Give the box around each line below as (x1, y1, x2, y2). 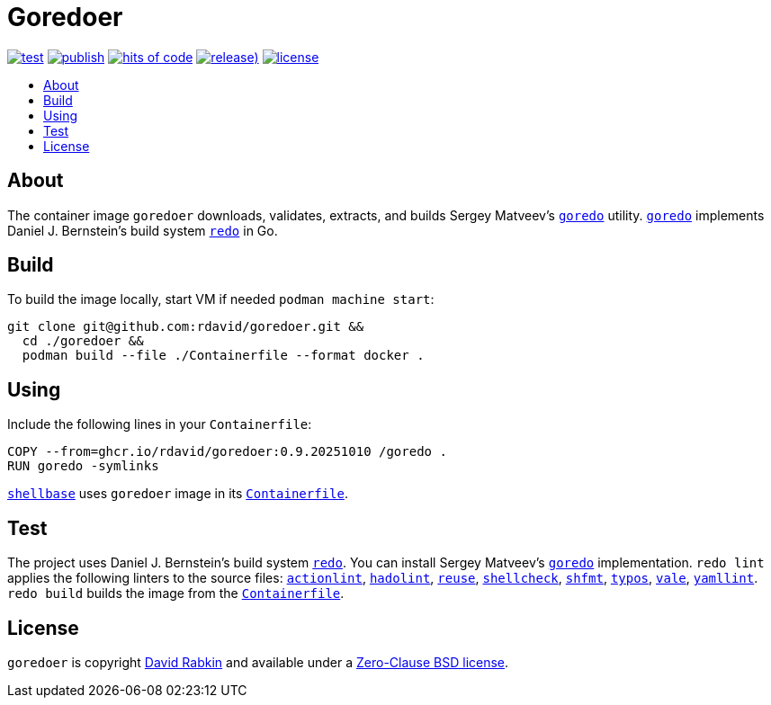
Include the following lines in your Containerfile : (7, 416, 312, 433)
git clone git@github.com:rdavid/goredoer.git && (7, 319, 364, 335)
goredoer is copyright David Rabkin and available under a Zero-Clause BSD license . (7, 654, 509, 670)
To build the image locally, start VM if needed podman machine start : (7, 291, 435, 308)
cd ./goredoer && (22, 334, 144, 349)
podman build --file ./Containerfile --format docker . (22, 348, 425, 363)
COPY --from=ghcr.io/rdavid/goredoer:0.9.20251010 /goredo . (7, 444, 447, 460)
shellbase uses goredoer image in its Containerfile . (7, 486, 348, 502)
